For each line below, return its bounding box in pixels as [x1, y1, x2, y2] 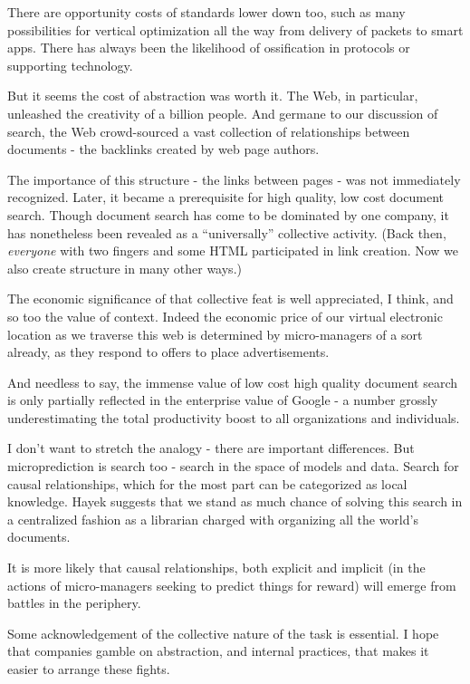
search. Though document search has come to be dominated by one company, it [7, 205, 449, 224]
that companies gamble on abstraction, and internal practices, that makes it [7, 641, 429, 660]
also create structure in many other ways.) [7, 258, 242, 277]
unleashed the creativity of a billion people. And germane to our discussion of [7, 103, 438, 122]
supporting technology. [7, 55, 133, 74]
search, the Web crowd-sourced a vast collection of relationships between [7, 121, 410, 140]
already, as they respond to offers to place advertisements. [7, 342, 330, 361]
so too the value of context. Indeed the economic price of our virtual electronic [7, 306, 443, 325]
